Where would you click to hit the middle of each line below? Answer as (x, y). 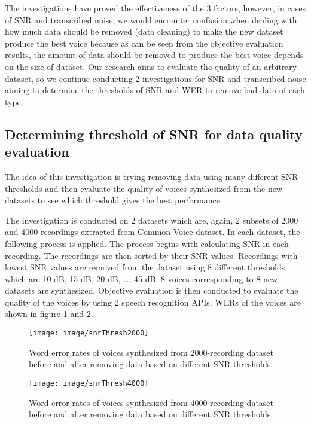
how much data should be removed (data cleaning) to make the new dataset (144, 31)
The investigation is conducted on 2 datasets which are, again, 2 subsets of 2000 (152, 220)
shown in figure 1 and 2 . (49, 314)
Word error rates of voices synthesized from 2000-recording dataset (151, 352)
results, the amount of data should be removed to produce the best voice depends (154, 55)
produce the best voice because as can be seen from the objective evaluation (144, 43)
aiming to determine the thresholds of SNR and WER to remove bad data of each (155, 90)
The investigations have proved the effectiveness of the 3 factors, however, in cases (155, 8)
